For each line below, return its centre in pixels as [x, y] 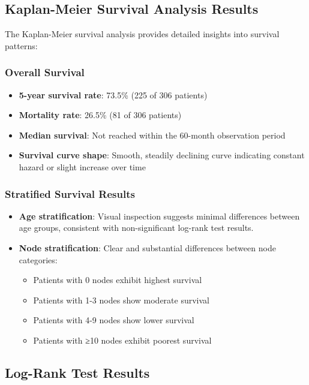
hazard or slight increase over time [82, 166]
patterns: [21, 45]
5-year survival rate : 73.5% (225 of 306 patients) [113, 94]
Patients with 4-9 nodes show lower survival [114, 320]
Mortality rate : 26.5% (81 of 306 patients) [100, 115]
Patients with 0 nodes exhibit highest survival [118, 280]
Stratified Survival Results [70, 193]
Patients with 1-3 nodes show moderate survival [121, 300]
